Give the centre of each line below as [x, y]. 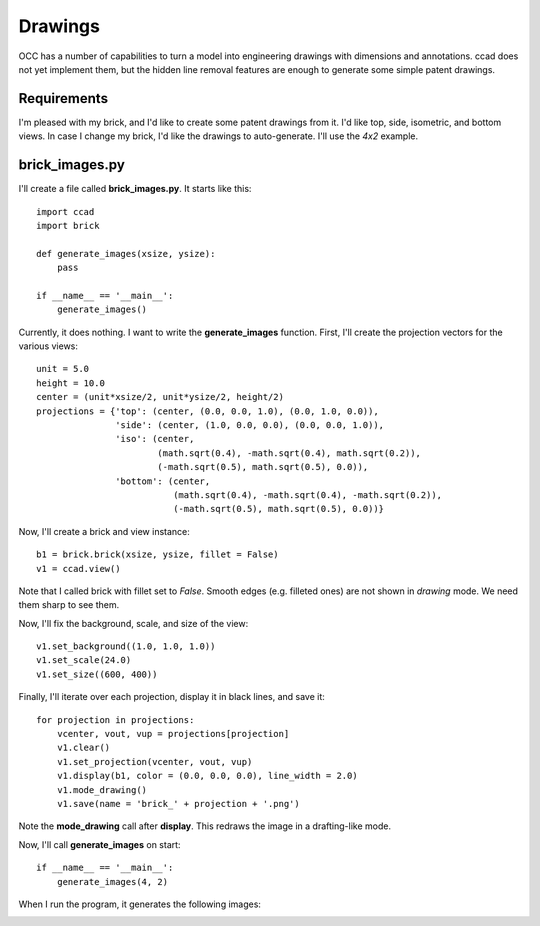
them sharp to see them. [69, 605]
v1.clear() [83, 748]
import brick [68, 225]
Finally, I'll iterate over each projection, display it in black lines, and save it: [171, 697]
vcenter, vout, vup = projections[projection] [173, 734]
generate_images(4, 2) [112, 881]
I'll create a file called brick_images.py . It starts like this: [135, 189]
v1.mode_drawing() [102, 789]
